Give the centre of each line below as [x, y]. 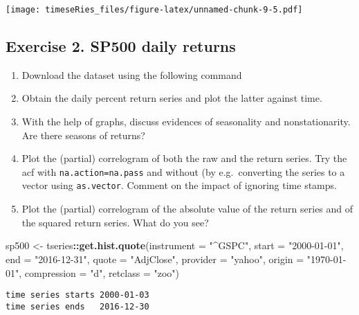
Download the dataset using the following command [132, 74]
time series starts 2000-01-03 [77, 295]
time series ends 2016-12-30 [77, 306]
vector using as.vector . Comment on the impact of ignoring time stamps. [179, 185]
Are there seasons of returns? [83, 135]
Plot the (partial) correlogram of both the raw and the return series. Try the [184, 158]
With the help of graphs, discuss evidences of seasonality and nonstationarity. [186, 121]
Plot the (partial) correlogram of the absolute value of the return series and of [187, 209]
